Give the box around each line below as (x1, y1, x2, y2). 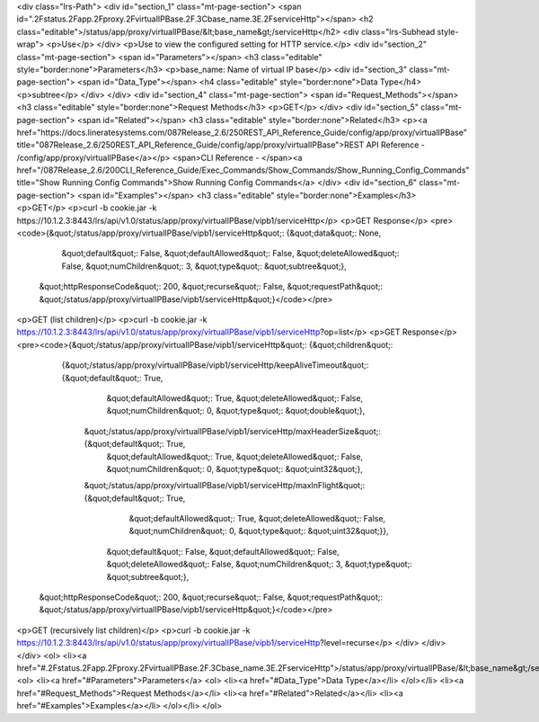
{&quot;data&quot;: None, (286, 227, 382, 238)
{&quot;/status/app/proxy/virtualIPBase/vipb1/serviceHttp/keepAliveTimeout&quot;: (61, 360, 369, 370)
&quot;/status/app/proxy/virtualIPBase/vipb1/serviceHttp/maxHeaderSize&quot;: (84, 425, 382, 436)
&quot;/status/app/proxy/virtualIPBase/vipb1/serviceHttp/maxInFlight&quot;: (84, 480, 366, 491)
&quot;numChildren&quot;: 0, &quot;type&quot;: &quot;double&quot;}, (106, 406, 366, 416)
